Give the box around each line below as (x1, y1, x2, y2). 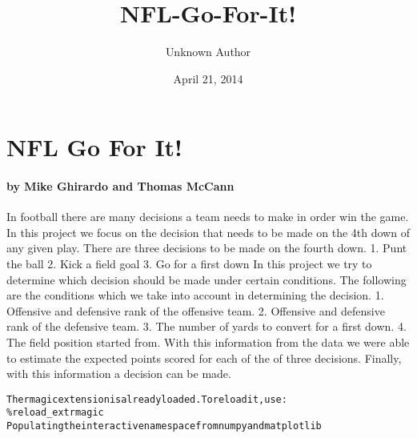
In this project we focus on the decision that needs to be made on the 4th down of (6, 223, 410, 240)
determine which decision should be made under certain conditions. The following (6, 271, 407, 287)
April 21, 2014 (173, 70, 243, 86)
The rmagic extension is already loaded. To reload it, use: (6, 393, 287, 405)
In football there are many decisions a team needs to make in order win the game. (6, 208, 409, 225)
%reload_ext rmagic (6, 407, 104, 419)
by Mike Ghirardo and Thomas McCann (6, 178, 235, 195)
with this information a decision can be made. (6, 365, 231, 382)
